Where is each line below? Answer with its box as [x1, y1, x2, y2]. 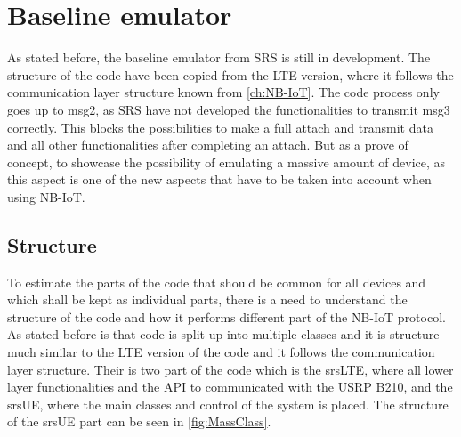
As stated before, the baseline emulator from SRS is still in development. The [7, 48, 431, 67]
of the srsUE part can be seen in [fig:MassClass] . [7, 412, 271, 431]
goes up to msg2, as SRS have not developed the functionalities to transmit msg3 [7, 100, 450, 118]
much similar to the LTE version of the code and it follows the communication [7, 343, 435, 361]
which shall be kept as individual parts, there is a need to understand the [7, 290, 408, 309]
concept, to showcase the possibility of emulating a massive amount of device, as [7, 152, 446, 171]
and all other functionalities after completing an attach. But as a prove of [7, 135, 408, 154]
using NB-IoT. [7, 187, 85, 206]
